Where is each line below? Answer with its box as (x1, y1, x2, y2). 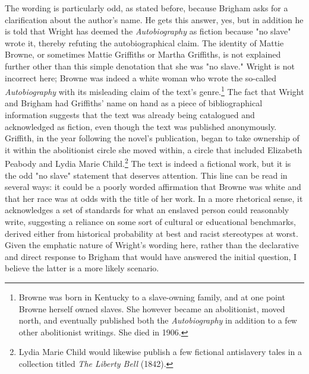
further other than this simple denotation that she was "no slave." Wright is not (5, 59, 295, 72)
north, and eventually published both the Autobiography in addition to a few (18, 314, 297, 327)
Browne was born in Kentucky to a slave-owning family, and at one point (18, 290, 285, 303)
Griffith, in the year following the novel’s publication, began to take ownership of (5, 132, 299, 144)
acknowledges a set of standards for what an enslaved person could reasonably (5, 204, 289, 216)
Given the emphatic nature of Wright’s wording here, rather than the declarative (5, 239, 299, 251)
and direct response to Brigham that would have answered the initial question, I (5, 250, 297, 262)
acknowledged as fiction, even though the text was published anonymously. (5, 120, 277, 132)
